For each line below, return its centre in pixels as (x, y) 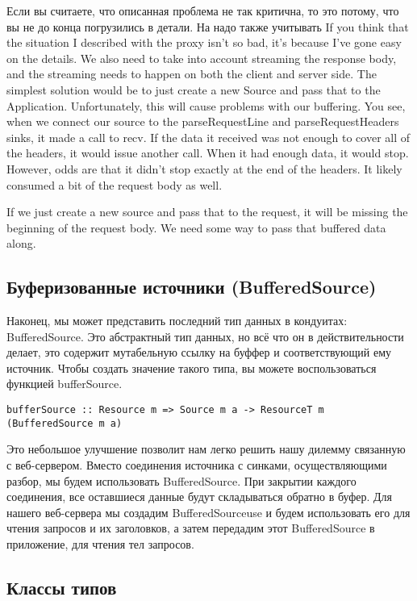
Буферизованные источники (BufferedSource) (192, 287)
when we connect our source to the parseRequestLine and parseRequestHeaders (203, 121)
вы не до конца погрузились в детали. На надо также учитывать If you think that (208, 26)
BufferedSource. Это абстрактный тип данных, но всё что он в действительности (205, 336)
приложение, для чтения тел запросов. (100, 543)
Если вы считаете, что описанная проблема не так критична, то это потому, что (203, 10)
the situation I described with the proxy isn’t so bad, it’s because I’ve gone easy (204, 42)
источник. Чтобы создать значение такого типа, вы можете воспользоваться (192, 367)
